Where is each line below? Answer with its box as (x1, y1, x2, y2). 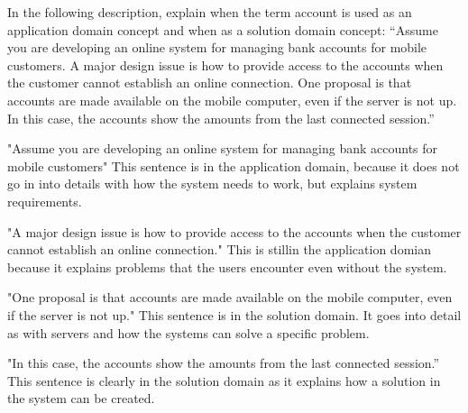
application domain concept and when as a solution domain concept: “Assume (7, 20, 438, 39)
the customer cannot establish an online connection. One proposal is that (7, 73, 412, 92)
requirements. (7, 191, 82, 210)
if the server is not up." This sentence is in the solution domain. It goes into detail (7, 305, 462, 324)
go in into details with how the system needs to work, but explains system (7, 174, 418, 193)
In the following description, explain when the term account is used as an (7, 3, 412, 21)
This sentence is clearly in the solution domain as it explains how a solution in (7, 371, 441, 390)
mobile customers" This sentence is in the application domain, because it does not (7, 156, 460, 175)
